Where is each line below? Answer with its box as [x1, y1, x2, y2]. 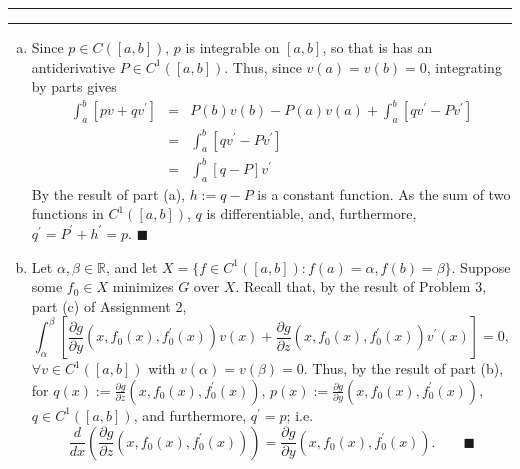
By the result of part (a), [31, 183, 185, 204]
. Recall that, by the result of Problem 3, [235, 276, 487, 297]
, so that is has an [322, 37, 433, 57]
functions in [31, 203, 104, 224]
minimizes [112, 276, 174, 297]
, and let [106, 256, 158, 277]
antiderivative [31, 56, 116, 77]
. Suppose [451, 256, 511, 277]
